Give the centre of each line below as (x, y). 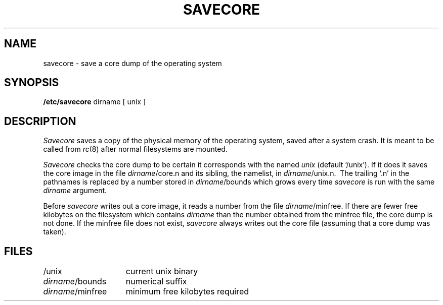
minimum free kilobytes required (187, 292)
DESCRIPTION (40, 121)
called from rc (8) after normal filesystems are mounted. (135, 149)
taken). (55, 232)
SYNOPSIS (32, 83)
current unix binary (162, 271)
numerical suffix (156, 282)
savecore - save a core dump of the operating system (132, 63)
